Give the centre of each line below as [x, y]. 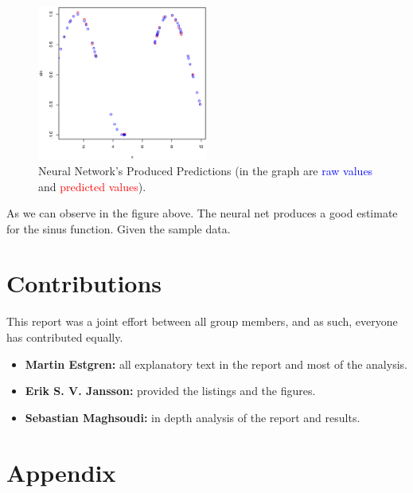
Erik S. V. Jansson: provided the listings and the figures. [170, 391]
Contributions [84, 283]
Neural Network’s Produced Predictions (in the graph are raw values [206, 170]
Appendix [61, 472]
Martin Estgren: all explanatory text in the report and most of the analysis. [216, 364]
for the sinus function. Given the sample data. [119, 228]
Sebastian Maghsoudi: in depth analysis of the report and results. [193, 417]
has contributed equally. [65, 337]
